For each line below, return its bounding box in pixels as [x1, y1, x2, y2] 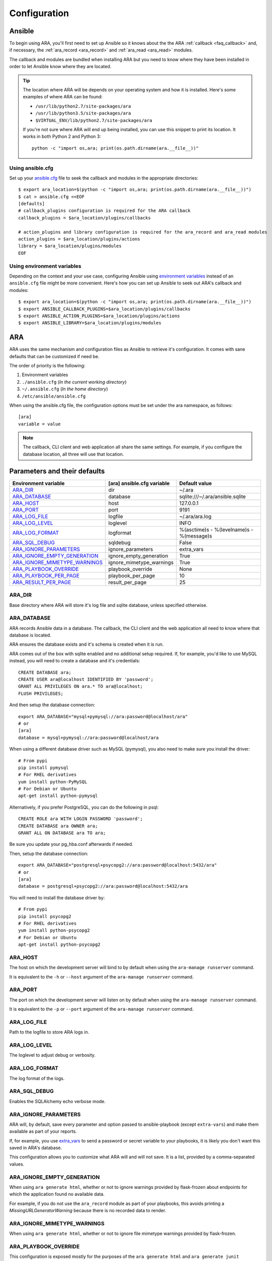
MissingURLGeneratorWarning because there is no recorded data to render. [9, 1208, 166, 1214]
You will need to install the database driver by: [9, 894, 105, 900]
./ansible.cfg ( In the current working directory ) [22, 379, 127, 385]
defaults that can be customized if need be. [9, 353, 100, 359]
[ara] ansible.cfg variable [108, 480, 170, 487]
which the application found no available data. [9, 1191, 105, 1197]
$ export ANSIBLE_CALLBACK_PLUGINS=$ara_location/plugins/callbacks [18, 306, 191, 312]
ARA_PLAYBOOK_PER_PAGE [12, 572, 80, 579]
